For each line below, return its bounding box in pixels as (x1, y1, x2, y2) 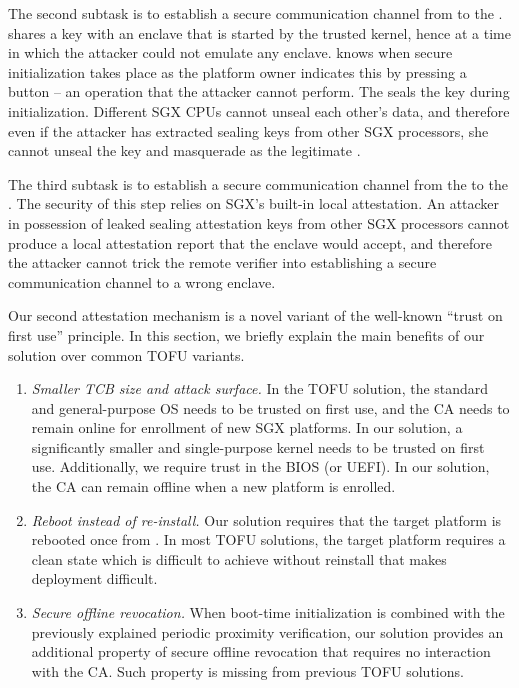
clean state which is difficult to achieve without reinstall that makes (31, 548, 447, 569)
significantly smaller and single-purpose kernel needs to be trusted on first (31, 436, 485, 457)
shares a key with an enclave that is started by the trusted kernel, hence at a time (8, 22, 511, 43)
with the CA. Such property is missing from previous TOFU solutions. (31, 660, 464, 681)
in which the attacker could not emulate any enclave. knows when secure (8, 42, 453, 63)
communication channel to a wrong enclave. (8, 271, 276, 292)
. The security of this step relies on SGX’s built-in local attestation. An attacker (8, 193, 500, 214)
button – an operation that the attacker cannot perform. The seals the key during (8, 81, 510, 102)
